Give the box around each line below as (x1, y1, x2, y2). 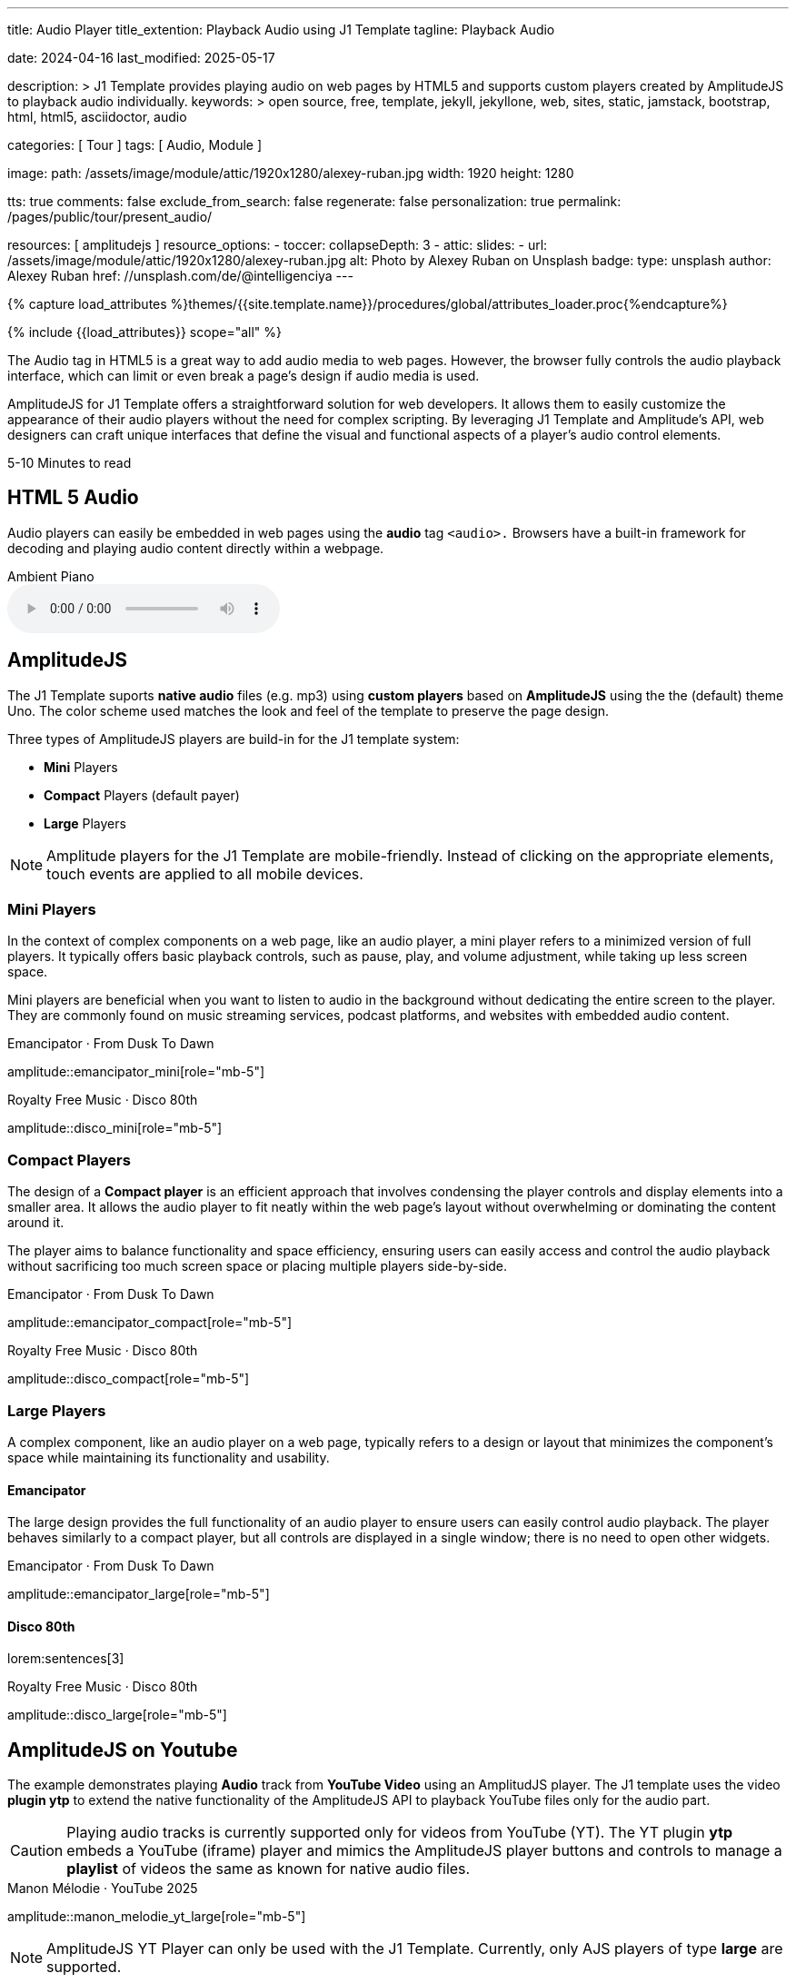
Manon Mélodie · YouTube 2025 (7, 1880, 198, 1897)
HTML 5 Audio (7, 486, 139, 510)
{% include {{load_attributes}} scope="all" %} (7, 324, 282, 340)
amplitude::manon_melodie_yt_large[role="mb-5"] (7, 1909, 306, 1925)
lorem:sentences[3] (7, 1651, 124, 1667)
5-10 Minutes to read (7, 455, 132, 471)
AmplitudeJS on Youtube (7, 1738, 238, 1761)
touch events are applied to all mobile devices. (46, 864, 363, 883)
